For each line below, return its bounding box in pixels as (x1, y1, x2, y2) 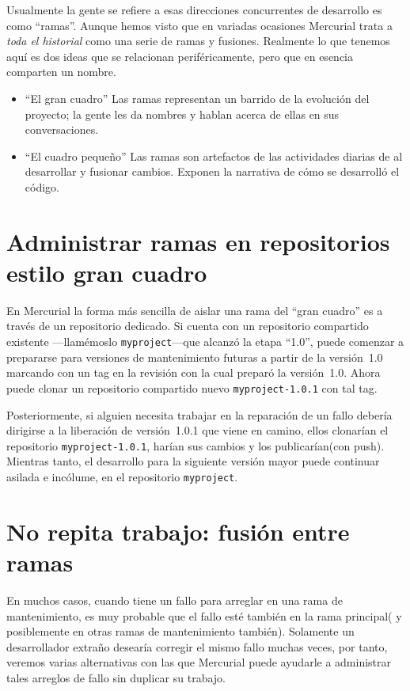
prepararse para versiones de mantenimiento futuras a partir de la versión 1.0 (6, 348, 383, 365)
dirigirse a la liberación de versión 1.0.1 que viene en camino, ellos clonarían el (6, 422, 389, 439)
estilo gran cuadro (6, 256, 207, 288)
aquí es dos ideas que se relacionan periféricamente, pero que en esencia (6, 47, 353, 64)
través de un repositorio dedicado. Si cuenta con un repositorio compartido (6, 317, 369, 334)
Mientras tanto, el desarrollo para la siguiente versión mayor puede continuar (6, 453, 380, 469)
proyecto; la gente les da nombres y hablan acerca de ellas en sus (25, 105, 340, 122)
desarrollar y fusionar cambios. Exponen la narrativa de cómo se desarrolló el (25, 163, 400, 180)
